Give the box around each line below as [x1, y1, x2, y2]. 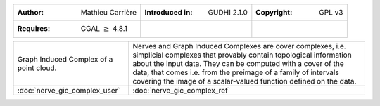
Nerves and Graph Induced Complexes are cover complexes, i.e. [132, 41, 346, 51]
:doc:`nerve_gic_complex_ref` [132, 86, 231, 95]
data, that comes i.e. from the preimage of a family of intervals [132, 67, 339, 77]
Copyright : [255, 8, 293, 17]
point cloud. [17, 63, 57, 73]
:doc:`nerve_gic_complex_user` [17, 86, 120, 95]
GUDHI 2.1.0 [208, 8, 248, 17]
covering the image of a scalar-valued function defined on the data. [132, 77, 357, 86]
